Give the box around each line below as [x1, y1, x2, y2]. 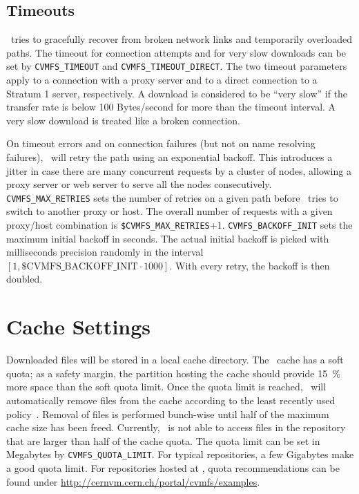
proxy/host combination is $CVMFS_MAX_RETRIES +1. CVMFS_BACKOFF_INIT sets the [6, 218, 353, 232]
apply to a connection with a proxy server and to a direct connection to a [6, 73, 318, 87]
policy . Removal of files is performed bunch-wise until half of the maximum [6, 406, 329, 421]
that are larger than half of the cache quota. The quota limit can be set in [6, 433, 320, 448]
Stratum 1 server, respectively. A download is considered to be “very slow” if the [6, 86, 348, 100]
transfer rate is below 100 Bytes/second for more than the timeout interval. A [6, 99, 336, 114]
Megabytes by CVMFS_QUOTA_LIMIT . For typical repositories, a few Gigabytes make [6, 447, 354, 462]
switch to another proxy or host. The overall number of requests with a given [6, 204, 333, 218]
